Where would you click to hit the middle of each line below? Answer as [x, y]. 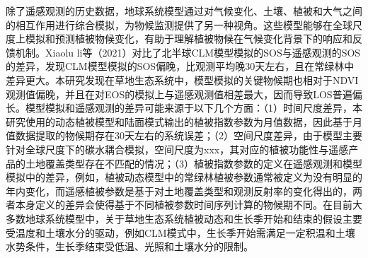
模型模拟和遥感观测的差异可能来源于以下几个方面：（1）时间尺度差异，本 [194, 108]
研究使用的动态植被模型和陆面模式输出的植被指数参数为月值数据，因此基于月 [184, 121]
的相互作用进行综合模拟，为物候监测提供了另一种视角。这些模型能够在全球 [179, 24]
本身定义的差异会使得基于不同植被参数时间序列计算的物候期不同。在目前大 [189, 205]
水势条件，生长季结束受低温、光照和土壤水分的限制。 [130, 246]
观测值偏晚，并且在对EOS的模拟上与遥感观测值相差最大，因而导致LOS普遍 [179, 94]
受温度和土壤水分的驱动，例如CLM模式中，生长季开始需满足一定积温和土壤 [180, 232]
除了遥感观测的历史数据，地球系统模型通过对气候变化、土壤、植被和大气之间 [184, 11]
